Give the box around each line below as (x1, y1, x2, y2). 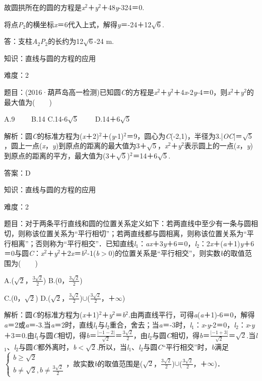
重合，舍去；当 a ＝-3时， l (109, 319, 192, 330)
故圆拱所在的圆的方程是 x (4, 2, 85, 12)
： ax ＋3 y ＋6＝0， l (139, 238, 197, 248)
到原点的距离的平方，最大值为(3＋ (4, 150, 116, 160)
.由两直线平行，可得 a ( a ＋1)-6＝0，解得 (128, 309, 255, 320)
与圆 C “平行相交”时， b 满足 (143, 341, 229, 352)
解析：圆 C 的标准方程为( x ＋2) (4, 130, 99, 141)
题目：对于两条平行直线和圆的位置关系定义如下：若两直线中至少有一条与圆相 (4, 218, 258, 229)
